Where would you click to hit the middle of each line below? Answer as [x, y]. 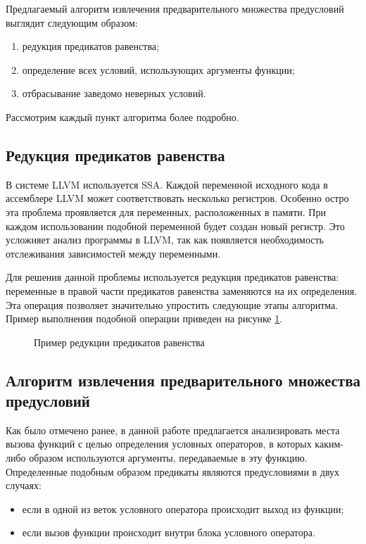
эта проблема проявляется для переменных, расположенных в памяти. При [166, 211]
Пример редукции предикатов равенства [119, 342]
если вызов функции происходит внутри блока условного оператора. [169, 532]
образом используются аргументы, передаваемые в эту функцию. [168, 458]
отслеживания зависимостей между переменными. [113, 253]
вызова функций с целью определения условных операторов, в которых [159, 444]
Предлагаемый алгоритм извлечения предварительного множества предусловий [175, 8]
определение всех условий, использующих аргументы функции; [158, 69]
